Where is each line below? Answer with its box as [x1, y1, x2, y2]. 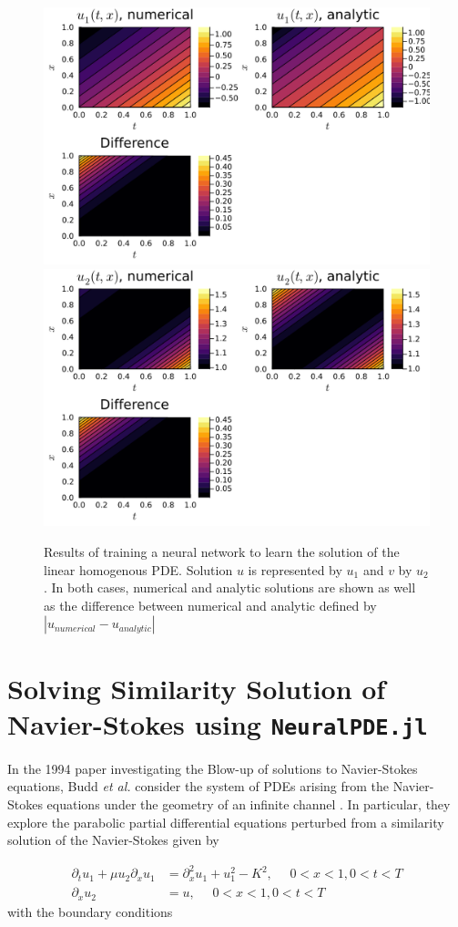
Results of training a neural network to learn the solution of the [44, 541, 400, 561]
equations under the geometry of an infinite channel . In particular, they [46, 794, 451, 813]
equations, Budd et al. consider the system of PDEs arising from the [7, 777, 390, 796]
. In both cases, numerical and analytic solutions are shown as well [44, 578, 416, 597]
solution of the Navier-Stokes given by [7, 830, 219, 850]
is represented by [248, 560, 342, 579]
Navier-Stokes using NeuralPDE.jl [7, 705, 428, 742]
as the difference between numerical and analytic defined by [44, 595, 377, 614]
